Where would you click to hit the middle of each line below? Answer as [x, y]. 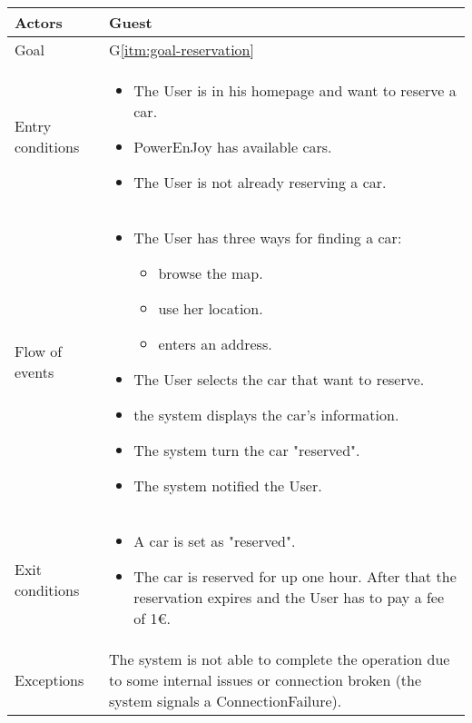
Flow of [39, 351]
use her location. [211, 308]
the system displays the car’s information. [266, 415]
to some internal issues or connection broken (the [265, 680]
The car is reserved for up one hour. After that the [295, 576]
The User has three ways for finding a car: [268, 238]
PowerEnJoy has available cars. [233, 147]
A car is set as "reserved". [215, 541]
